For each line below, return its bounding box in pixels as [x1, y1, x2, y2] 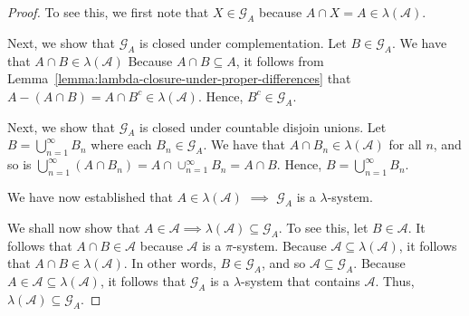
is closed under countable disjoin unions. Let [139, 117, 387, 136]
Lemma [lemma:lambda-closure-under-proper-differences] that [7, 69, 351, 88]
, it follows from [235, 51, 324, 70]
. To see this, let [278, 217, 368, 236]
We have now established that [7, 187, 173, 206]
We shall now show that [7, 217, 140, 236]
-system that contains [241, 271, 360, 290]
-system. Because [232, 235, 327, 254]
